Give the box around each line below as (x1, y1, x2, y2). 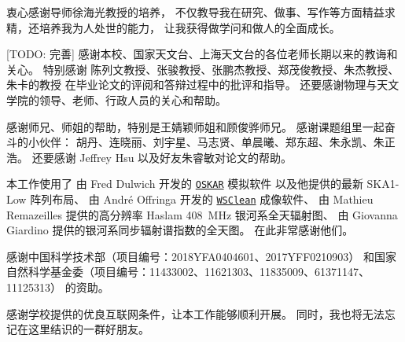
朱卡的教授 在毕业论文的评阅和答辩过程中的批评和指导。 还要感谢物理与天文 (6, 76, 399, 93)
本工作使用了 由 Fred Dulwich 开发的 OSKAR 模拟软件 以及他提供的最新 (6, 175, 363, 192)
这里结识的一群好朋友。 (28, 321, 149, 337)
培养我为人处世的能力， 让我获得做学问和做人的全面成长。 (39, 19, 341, 35)
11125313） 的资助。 (6, 279, 109, 296)
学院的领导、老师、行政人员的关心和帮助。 (6, 91, 226, 108)
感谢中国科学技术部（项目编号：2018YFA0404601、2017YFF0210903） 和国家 (6, 248, 397, 264)
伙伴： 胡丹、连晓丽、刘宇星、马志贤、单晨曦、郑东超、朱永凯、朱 (39, 134, 385, 150)
